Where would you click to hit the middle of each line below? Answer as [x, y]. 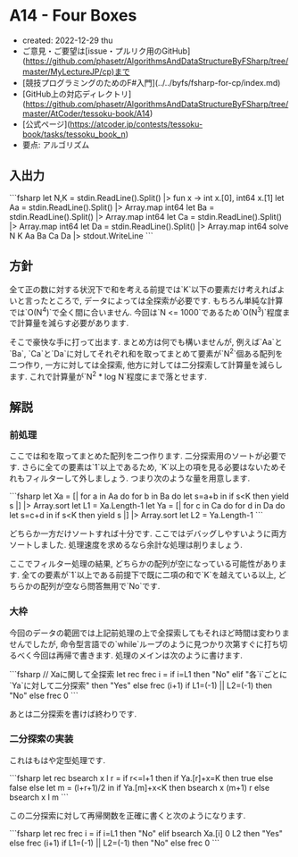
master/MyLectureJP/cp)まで [76, 71]
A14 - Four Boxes [73, 16]
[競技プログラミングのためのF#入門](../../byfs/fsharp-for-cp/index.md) [151, 82]
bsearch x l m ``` [39, 797]
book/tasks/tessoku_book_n [74, 134]
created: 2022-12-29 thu [67, 40]
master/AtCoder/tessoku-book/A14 [86, 113]
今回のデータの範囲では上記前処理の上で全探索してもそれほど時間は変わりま [149, 633]
